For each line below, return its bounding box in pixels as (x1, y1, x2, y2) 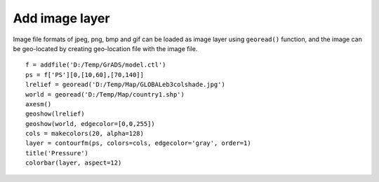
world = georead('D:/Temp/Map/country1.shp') (25, 90, 185, 98)
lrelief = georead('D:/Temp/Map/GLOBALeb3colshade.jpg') (25, 80, 226, 89)
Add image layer (13, 10, 110, 26)
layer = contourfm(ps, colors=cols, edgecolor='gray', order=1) (25, 139, 252, 147)
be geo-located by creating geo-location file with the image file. (13, 44, 198, 52)
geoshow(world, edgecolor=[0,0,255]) (25, 120, 156, 127)
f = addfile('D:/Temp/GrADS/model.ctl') (25, 61, 166, 69)
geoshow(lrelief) (25, 110, 85, 118)
